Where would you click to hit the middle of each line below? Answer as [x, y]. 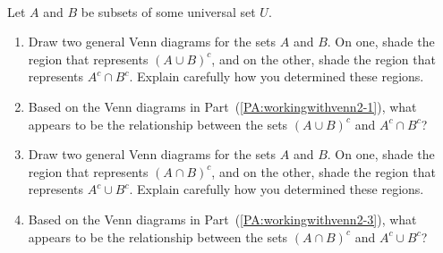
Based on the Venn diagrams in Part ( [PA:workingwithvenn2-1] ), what [222, 106]
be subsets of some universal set [168, 11]
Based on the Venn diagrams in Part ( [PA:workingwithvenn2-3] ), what [222, 219]
